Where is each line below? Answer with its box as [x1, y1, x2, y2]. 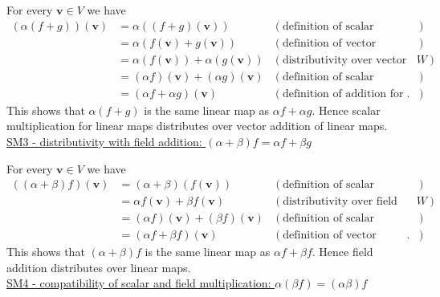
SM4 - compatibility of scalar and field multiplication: [6, 275, 271, 291]
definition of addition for [282, 87, 404, 100]
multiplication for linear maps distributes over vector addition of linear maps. [6, 117, 388, 134]
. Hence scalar [312, 101, 381, 118]
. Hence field [312, 243, 373, 260]
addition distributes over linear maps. [6, 258, 191, 275]
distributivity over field [283, 196, 397, 208]
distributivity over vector [282, 54, 407, 66]
